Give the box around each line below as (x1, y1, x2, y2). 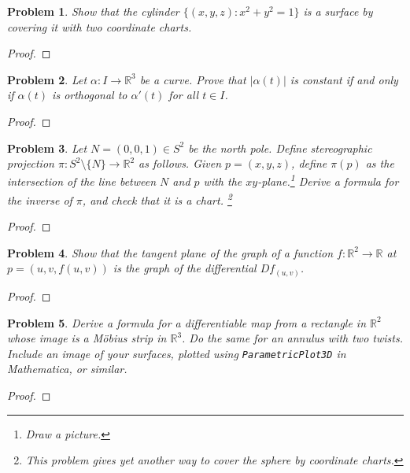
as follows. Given (139, 155, 222, 172)
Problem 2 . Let (7, 71, 87, 87)
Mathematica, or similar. (7, 360, 127, 377)
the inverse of (7, 191, 72, 208)
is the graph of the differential (113, 260, 257, 276)
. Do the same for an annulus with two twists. (182, 330, 403, 346)
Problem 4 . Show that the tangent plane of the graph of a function (7, 244, 334, 261)
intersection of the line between (7, 173, 157, 190)
